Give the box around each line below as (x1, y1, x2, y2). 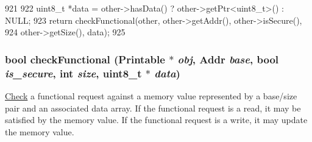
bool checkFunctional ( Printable (5, 51, 165, 66)
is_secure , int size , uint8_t (5, 65, 142, 80)
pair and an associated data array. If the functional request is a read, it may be (5, 101, 301, 114)
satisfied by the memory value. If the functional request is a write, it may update (5, 113, 308, 126)
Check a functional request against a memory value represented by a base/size (5, 89, 297, 102)
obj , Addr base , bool (177, 51, 279, 66)
